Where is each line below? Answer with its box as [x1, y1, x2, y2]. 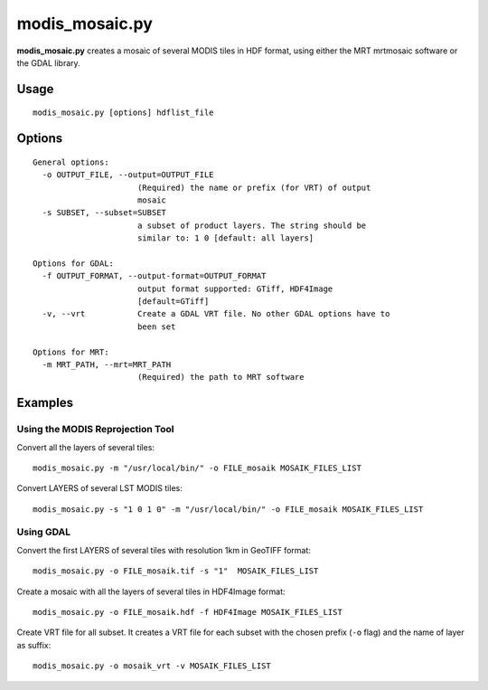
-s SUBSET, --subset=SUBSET [42, 208, 167, 218]
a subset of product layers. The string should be [136, 220, 367, 231]
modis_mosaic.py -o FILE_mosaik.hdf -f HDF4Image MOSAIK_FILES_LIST [33, 607, 343, 618]
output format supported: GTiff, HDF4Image [136, 283, 333, 294]
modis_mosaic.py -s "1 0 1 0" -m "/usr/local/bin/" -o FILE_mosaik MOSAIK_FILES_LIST [33, 504, 424, 515]
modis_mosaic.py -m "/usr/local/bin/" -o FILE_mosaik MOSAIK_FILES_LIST [33, 462, 361, 473]
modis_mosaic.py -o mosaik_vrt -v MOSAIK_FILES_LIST [33, 661, 271, 671]
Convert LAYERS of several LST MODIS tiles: [16, 483, 183, 494]
